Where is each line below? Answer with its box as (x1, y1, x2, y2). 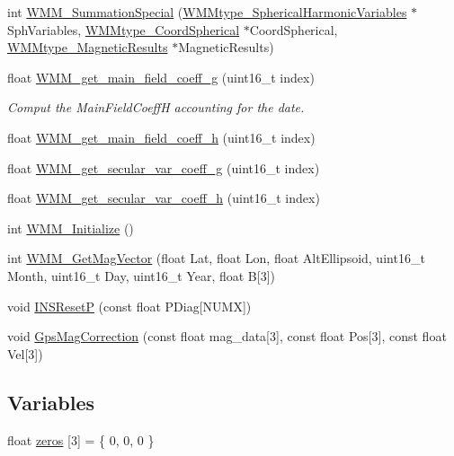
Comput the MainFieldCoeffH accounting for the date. (7, 98, 305, 117)
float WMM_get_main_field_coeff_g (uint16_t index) (7, 67, 315, 86)
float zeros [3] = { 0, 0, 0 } (7, 430, 155, 449)
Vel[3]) (7, 344, 43, 363)
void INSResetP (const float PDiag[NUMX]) (7, 296, 252, 315)
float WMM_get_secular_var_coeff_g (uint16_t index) (7, 158, 320, 177)
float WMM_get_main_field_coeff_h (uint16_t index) (7, 127, 316, 146)
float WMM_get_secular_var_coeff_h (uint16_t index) (7, 189, 320, 207)
